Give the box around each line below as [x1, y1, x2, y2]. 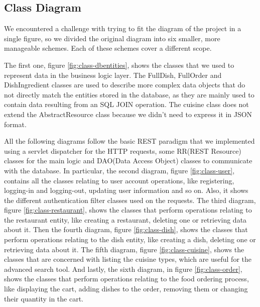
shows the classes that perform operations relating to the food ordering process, [4, 273, 249, 284]
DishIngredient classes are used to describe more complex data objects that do [4, 79, 245, 90]
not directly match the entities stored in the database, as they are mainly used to [4, 89, 254, 99]
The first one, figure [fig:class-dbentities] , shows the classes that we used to [4, 59, 234, 70]
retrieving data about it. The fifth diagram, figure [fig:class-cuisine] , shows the [4, 244, 244, 254]
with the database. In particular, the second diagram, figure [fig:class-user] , [4, 165, 235, 175]
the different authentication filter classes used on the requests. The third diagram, [4, 194, 256, 205]
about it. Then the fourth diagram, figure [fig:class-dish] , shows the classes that [4, 224, 248, 235]
